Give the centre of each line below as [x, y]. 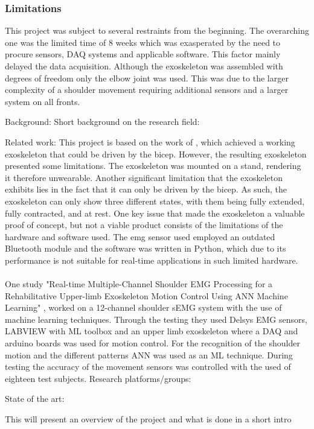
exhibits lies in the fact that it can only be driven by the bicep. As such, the [146, 189]
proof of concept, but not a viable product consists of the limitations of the [144, 225]
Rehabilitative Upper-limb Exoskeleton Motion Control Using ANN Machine [146, 295]
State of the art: [35, 399]
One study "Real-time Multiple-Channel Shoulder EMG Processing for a [139, 284]
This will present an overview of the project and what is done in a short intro [148, 419]
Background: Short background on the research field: [102, 122]
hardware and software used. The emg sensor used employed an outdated [140, 236]
